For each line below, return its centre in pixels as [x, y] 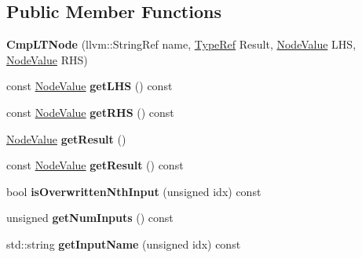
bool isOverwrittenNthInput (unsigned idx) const [134, 191]
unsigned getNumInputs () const [90, 218]
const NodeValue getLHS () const [90, 86]
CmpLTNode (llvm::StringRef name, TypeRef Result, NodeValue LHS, [181, 44]
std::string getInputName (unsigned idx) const [124, 243]
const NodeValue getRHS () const [90, 112]
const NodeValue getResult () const [95, 165]
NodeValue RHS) [47, 59]
